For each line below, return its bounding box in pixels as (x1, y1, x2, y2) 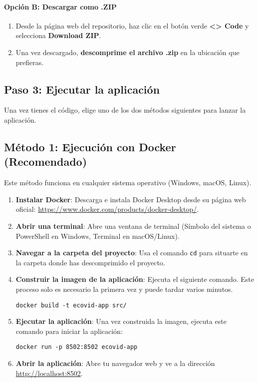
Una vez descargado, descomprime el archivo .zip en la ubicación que (15, 47, 240, 57)
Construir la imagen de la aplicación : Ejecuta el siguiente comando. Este (15, 274, 255, 284)
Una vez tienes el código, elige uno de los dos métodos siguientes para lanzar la (4, 105, 246, 115)
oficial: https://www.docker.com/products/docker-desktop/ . (15, 204, 199, 214)
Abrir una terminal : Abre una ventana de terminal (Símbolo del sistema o (15, 220, 251, 231)
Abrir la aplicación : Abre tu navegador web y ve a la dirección (15, 358, 215, 368)
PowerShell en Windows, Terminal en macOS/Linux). (15, 230, 180, 241)
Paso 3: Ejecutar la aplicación (4, 81, 160, 97)
